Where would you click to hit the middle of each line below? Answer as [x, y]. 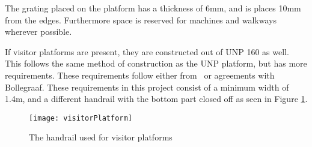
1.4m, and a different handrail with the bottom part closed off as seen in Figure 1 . [156, 99]
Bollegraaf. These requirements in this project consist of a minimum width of [147, 87]
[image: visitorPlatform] [81, 118]
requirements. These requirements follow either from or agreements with [140, 75]
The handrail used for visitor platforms [101, 137]
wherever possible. [38, 31]
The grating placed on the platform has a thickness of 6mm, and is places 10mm [153, 8]
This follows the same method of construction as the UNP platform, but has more [156, 63]
